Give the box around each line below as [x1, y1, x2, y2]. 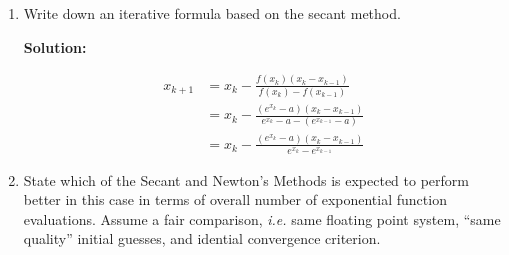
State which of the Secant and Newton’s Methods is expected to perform [23, 169, 469, 190]
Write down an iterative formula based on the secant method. [23, 3, 401, 23]
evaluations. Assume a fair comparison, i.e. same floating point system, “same [23, 208, 501, 229]
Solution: [23, 36, 87, 57]
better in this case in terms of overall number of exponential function [23, 189, 447, 210]
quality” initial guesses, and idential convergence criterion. [23, 228, 381, 249]
